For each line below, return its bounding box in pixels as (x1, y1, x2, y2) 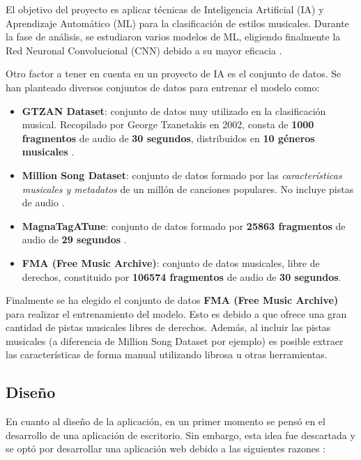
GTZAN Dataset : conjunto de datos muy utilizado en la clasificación (22, 103, 326, 118)
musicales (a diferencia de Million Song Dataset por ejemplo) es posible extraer (6, 333, 344, 348)
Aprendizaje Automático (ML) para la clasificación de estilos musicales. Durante (6, 15, 349, 30)
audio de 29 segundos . (22, 232, 127, 247)
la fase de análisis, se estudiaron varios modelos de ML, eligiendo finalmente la (6, 29, 341, 44)
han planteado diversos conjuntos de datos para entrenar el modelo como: (6, 79, 320, 94)
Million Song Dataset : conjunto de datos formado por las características (22, 167, 342, 182)
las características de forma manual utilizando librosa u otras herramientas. (6, 347, 328, 362)
